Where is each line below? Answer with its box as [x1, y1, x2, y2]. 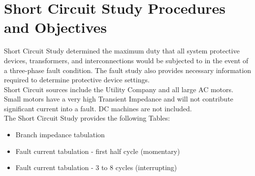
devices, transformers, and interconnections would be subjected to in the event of [4, 55, 249, 65]
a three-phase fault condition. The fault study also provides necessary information [4, 65, 251, 75]
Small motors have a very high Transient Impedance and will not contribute [4, 94, 233, 104]
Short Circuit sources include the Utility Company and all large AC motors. [4, 84, 233, 94]
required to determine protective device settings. [4, 75, 150, 85]
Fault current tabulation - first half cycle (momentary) [15, 146, 180, 156]
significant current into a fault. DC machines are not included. [4, 103, 192, 113]
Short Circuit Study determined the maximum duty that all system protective [4, 46, 240, 56]
